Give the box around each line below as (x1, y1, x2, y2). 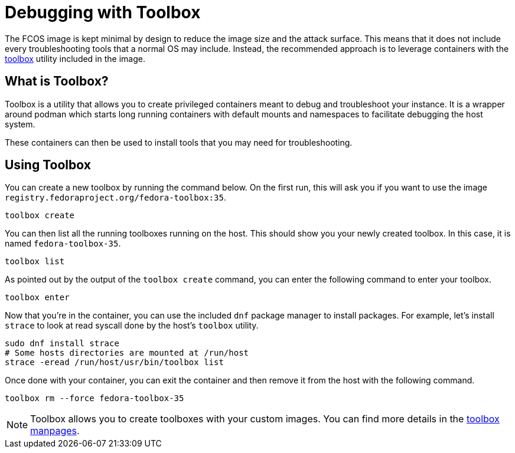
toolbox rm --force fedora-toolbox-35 (5, 393, 184, 403)
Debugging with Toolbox (5, 2, 201, 22)
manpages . (30, 425, 80, 437)
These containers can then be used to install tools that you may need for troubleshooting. (5, 137, 353, 147)
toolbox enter (5, 293, 70, 303)
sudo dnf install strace (5, 339, 119, 349)
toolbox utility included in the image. (5, 53, 145, 64)
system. (5, 119, 35, 129)
